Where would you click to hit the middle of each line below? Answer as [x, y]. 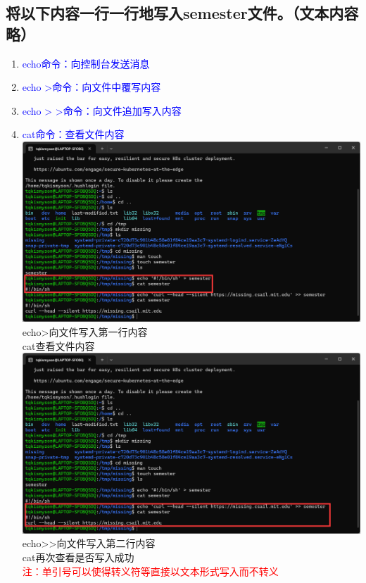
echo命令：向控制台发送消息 [86, 63]
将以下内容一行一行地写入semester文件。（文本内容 [182, 13]
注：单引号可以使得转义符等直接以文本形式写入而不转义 [150, 571]
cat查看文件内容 [58, 345]
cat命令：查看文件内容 [73, 134]
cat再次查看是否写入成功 [78, 557]
